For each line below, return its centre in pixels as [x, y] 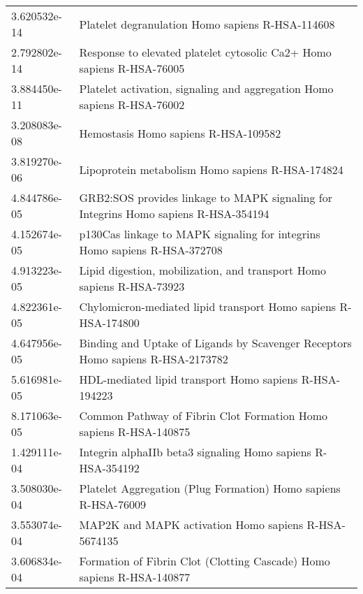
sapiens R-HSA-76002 [132, 104]
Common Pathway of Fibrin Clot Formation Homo [203, 415]
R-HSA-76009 [112, 504]
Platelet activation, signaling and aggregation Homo [206, 88]
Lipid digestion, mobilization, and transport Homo [202, 270]
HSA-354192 [109, 468]
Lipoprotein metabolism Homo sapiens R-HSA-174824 [211, 169]
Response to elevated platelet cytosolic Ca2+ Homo [205, 52]
